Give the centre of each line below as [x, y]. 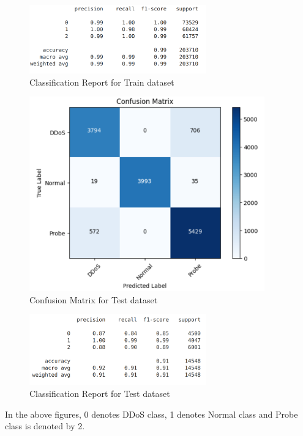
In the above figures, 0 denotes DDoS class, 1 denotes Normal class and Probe [151, 414]
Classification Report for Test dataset [100, 393]
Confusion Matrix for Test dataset [94, 299]
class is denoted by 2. [45, 426]
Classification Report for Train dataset [102, 82]
